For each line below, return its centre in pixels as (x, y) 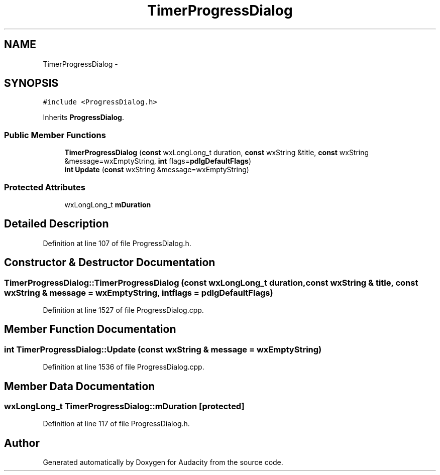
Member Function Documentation (90, 329)
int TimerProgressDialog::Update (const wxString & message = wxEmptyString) (163, 349)
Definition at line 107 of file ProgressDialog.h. (117, 243)
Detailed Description (57, 224)
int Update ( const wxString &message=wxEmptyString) (157, 170)
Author (22, 443)
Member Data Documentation (80, 386)
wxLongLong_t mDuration (108, 204)
